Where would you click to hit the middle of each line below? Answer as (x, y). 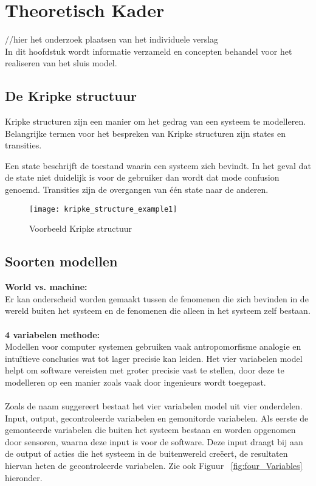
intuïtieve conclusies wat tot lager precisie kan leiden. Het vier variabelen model (154, 358)
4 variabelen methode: (52, 334)
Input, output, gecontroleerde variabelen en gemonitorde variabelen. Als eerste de (157, 418)
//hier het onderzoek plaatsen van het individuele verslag (112, 39)
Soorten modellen (61, 261)
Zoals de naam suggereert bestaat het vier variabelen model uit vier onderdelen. (154, 406)
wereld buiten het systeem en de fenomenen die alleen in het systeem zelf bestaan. (158, 311)
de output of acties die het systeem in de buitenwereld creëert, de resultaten (146, 453)
